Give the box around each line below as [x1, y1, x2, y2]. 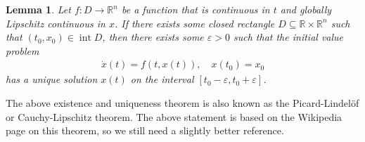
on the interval [130, 72, 194, 86]
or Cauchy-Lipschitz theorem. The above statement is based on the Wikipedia [6, 109, 342, 124]
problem [6, 43, 39, 58]
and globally [280, 2, 332, 16]
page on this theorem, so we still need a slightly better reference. [6, 123, 284, 138]
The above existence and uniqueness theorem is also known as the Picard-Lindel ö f [6, 96, 359, 110]
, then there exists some [102, 30, 204, 44]
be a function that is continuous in [121, 2, 270, 16]
